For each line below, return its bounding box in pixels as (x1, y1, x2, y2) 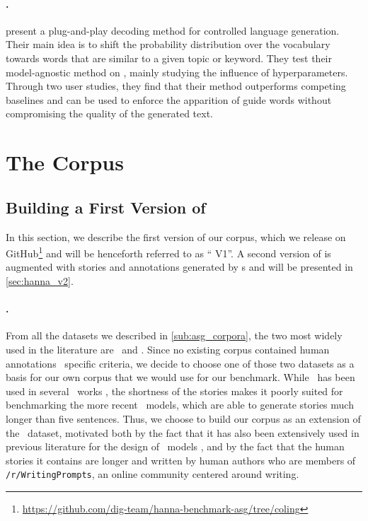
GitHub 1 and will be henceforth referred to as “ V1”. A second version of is (6, 244, 331, 260)
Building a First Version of (6, 196, 206, 218)
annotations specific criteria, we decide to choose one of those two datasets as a (6, 356, 355, 370)
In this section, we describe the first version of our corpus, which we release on (6, 229, 346, 244)
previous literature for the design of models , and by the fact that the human (6, 439, 345, 454)
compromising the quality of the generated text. (6, 106, 213, 121)
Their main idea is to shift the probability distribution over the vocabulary (6, 37, 330, 52)
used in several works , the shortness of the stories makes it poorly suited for (6, 383, 343, 398)
